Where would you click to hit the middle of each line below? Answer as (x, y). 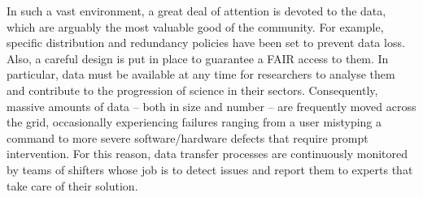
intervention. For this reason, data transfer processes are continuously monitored (207, 154)
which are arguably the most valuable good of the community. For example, (195, 26)
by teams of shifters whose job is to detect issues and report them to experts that (210, 169)
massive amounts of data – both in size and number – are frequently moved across (211, 106)
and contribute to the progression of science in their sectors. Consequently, (192, 90)
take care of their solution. (72, 185)
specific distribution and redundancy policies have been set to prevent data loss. (206, 43)
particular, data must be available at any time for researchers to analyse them (201, 74)
